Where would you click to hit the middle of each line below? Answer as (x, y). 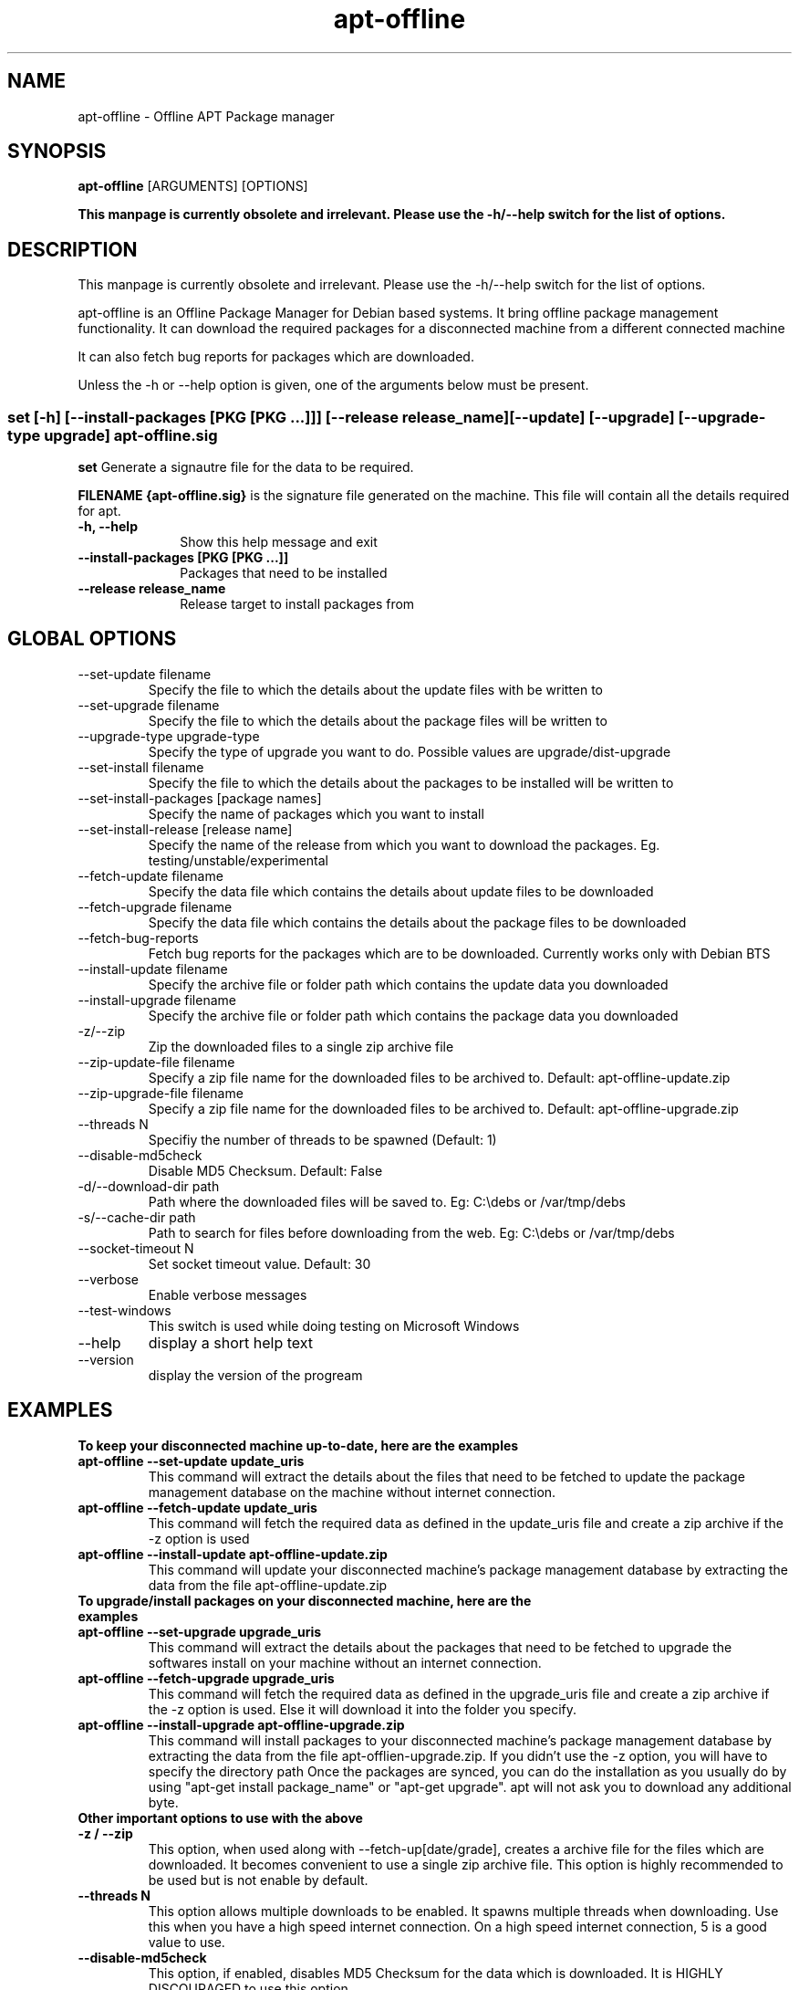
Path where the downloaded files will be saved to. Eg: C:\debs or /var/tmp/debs (387, 1201)
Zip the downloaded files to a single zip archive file (301, 1046)
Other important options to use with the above (220, 1817)
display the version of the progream (255, 1375)
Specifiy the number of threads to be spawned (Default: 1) (322, 1139)
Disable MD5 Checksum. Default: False (265, 1170)
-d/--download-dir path (149, 1186)
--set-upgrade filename (149, 705)
